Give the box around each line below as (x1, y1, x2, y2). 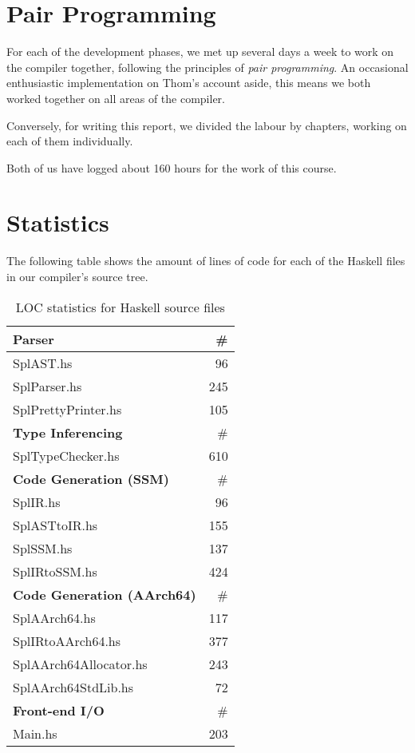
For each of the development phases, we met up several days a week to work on (6, 43, 394, 60)
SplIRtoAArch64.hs (13, 631, 121, 650)
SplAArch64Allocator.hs (13, 654, 148, 673)
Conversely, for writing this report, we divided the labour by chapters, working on (6, 117, 407, 133)
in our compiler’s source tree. (6, 268, 148, 284)
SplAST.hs (13, 353, 73, 372)
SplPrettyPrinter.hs (13, 399, 122, 418)
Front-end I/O (13, 700, 105, 719)
